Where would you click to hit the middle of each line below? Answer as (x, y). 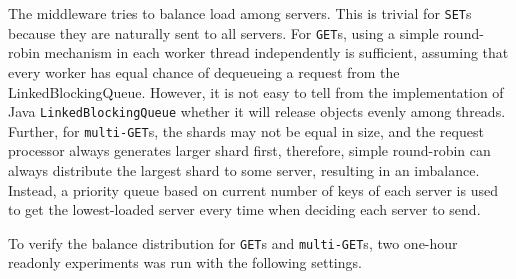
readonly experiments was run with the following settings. (185, 262)
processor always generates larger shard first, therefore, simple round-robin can (249, 150)
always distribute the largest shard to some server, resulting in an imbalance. (244, 170)
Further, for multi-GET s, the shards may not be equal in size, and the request (246, 130)
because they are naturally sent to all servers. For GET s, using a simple (223, 32)
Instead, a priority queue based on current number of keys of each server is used (253, 189)
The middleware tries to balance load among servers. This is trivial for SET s (240, 13)
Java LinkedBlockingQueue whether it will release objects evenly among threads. (257, 111)
